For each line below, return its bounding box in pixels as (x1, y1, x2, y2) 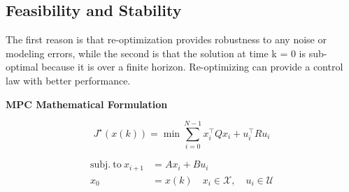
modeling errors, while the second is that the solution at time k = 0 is (6, 45, 306, 60)
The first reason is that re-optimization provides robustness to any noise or (6, 32, 327, 47)
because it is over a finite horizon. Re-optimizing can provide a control (41, 59, 343, 74)
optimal (6, 59, 38, 74)
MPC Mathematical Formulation (6, 96, 168, 111)
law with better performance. (6, 73, 131, 87)
